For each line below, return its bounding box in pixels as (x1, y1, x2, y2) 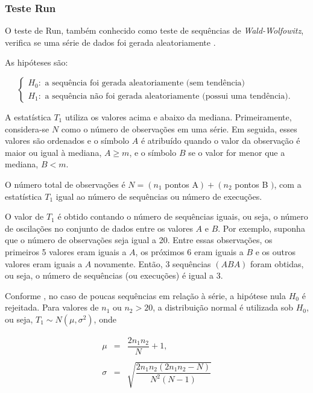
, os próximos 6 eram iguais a (135, 245, 244, 258)
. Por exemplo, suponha (218, 221, 305, 234)
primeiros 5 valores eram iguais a (5, 245, 127, 258)
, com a (274, 178, 302, 190)
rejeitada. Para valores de (5, 301, 99, 314)
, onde (93, 312, 116, 325)
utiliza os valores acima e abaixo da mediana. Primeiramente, (65, 111, 292, 123)
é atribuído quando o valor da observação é (141, 134, 300, 147)
